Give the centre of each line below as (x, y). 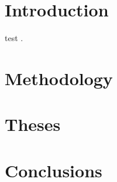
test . (14, 38)
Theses (33, 124)
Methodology (59, 78)
